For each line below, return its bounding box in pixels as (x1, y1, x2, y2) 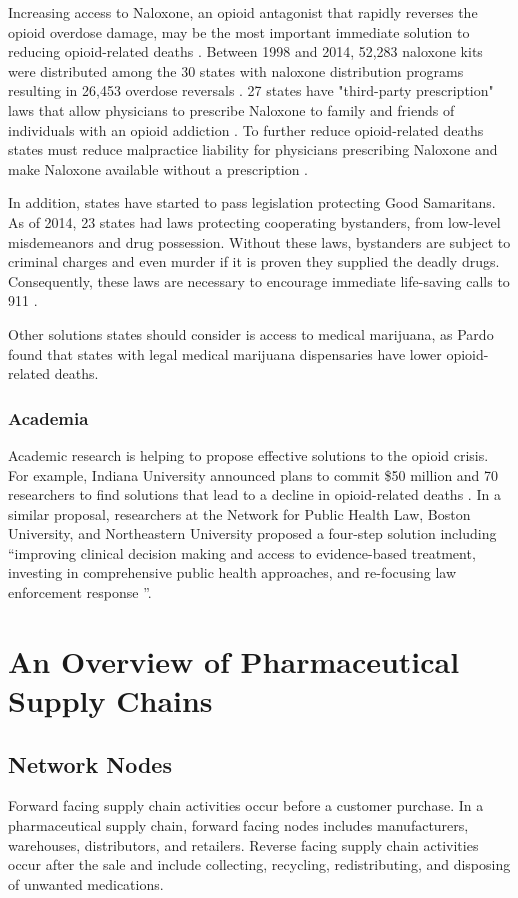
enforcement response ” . (8, 582, 152, 603)
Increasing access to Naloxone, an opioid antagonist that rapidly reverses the (8, 2, 478, 22)
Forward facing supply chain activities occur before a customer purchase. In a (8, 795, 484, 816)
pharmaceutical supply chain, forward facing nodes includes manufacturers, (8, 815, 469, 836)
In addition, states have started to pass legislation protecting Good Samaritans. (8, 192, 496, 213)
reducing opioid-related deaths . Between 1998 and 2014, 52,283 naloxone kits (8, 41, 483, 62)
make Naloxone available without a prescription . (8, 158, 309, 179)
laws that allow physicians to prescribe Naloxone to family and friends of (8, 99, 455, 120)
